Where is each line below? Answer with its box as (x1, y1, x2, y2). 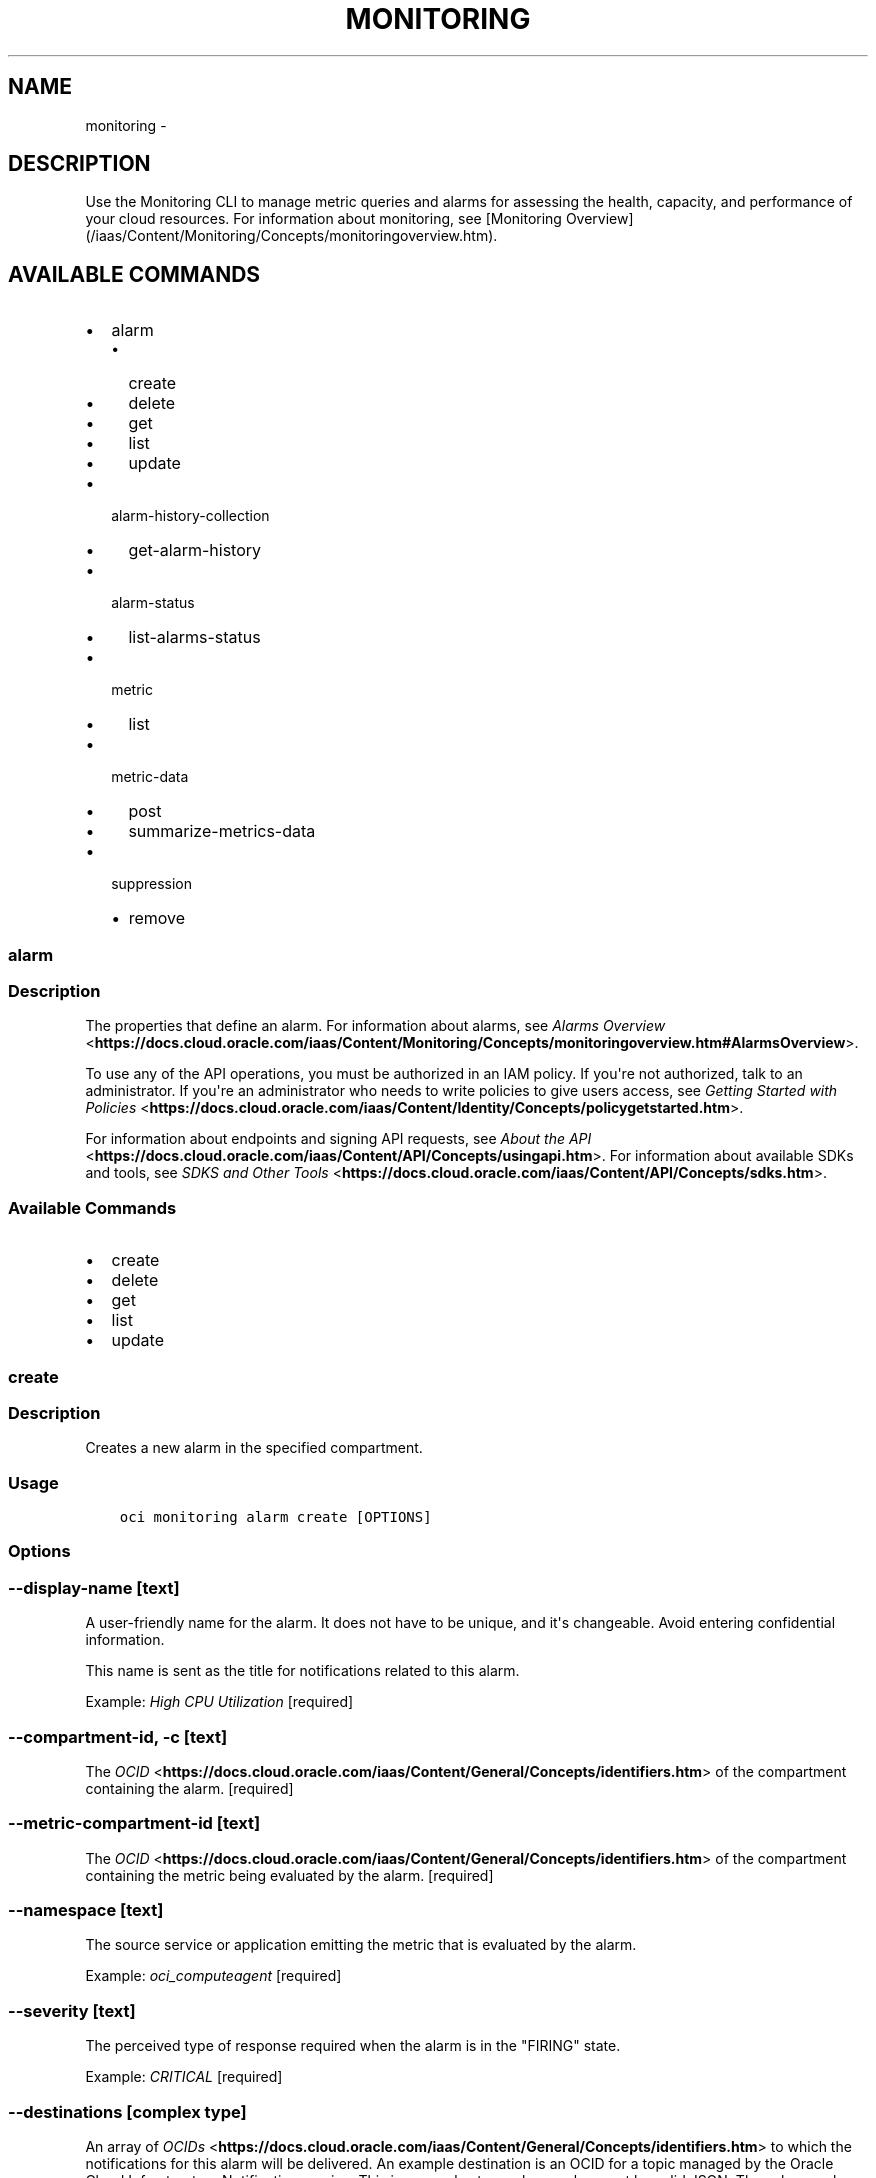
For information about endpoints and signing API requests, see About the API (85, 1130, 592, 1148)
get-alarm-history (128, 540, 262, 561)
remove (128, 908, 186, 929)
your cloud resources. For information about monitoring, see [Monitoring (85, 210, 562, 228)
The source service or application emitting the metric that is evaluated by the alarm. (85, 1936, 637, 1954)
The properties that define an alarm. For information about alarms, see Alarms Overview (85, 1017, 666, 1035)
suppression (111, 875, 193, 893)
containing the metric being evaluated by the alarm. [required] (85, 1866, 494, 1884)
